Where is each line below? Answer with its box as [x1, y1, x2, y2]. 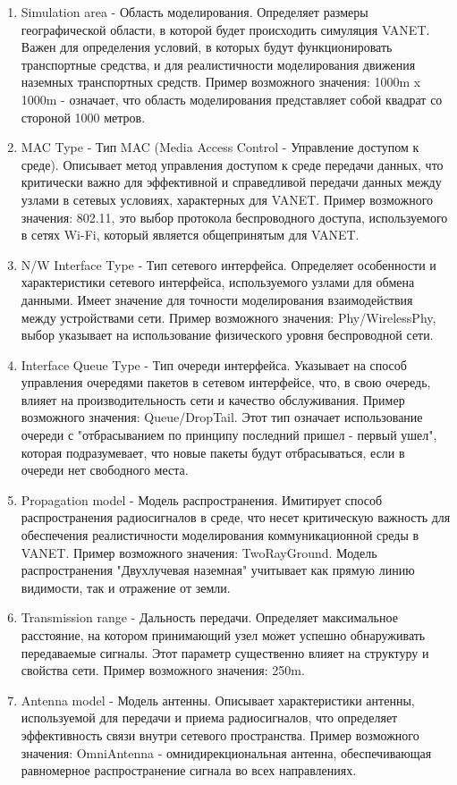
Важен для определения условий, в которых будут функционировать [21, 38, 393, 56]
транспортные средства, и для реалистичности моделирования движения [21, 55, 416, 73]
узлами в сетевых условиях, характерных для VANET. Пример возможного [21, 190, 434, 208]
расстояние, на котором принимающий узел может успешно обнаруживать [21, 626, 426, 644]
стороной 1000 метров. [21, 107, 146, 126]
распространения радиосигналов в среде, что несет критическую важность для [21, 508, 451, 527]
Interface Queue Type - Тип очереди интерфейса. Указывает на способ [21, 355, 407, 374]
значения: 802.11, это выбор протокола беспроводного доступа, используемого [21, 207, 448, 226]
